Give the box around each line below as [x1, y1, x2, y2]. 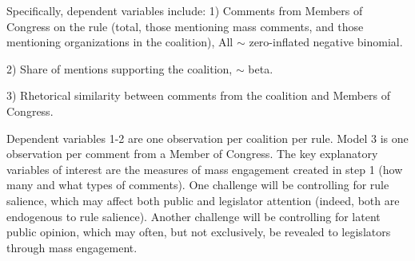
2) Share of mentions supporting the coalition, [6, 60, 233, 77]
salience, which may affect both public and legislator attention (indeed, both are [6, 192, 400, 208]
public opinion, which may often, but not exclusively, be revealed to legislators [6, 223, 391, 240]
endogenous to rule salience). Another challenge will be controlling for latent [6, 208, 381, 224]
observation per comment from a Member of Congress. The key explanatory [6, 145, 378, 162]
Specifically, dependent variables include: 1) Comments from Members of [6, 2, 363, 18]
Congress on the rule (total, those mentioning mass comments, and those [6, 18, 364, 34]
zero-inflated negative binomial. [249, 34, 403, 50]
